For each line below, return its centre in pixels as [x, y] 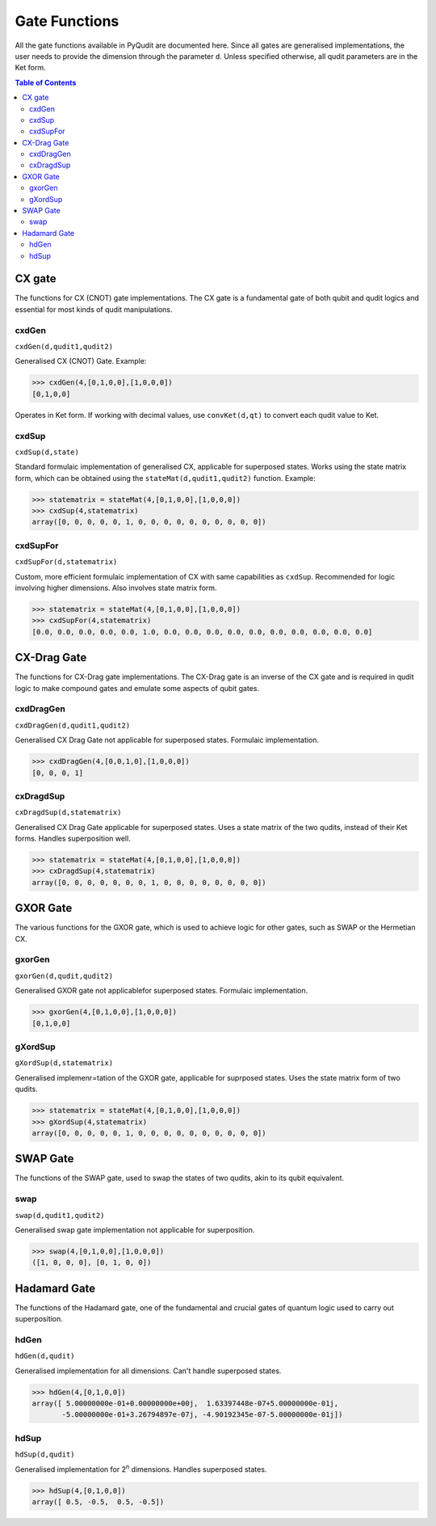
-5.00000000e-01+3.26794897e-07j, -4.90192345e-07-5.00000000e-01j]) [202, 1415]
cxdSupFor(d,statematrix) [66, 562]
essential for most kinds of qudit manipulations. [94, 309]
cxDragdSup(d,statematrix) [68, 813]
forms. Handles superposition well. [73, 839]
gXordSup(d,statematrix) [64, 1063]
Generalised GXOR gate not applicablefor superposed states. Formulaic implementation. [161, 991]
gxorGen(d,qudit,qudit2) [64, 976]
